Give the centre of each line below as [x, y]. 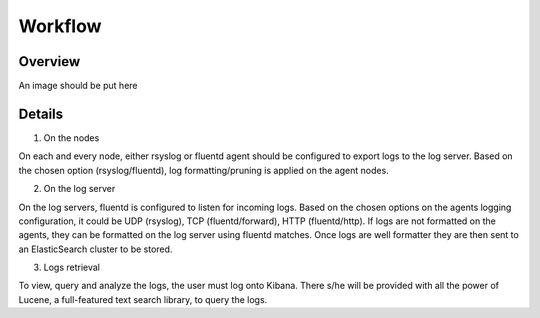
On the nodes [71, 137]
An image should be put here [78, 86]
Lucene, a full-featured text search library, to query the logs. [143, 299]
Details [41, 113]
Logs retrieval [71, 267]
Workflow [60, 26]
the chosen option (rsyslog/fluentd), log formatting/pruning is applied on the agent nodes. [203, 170]
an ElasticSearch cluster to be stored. [95, 249]
